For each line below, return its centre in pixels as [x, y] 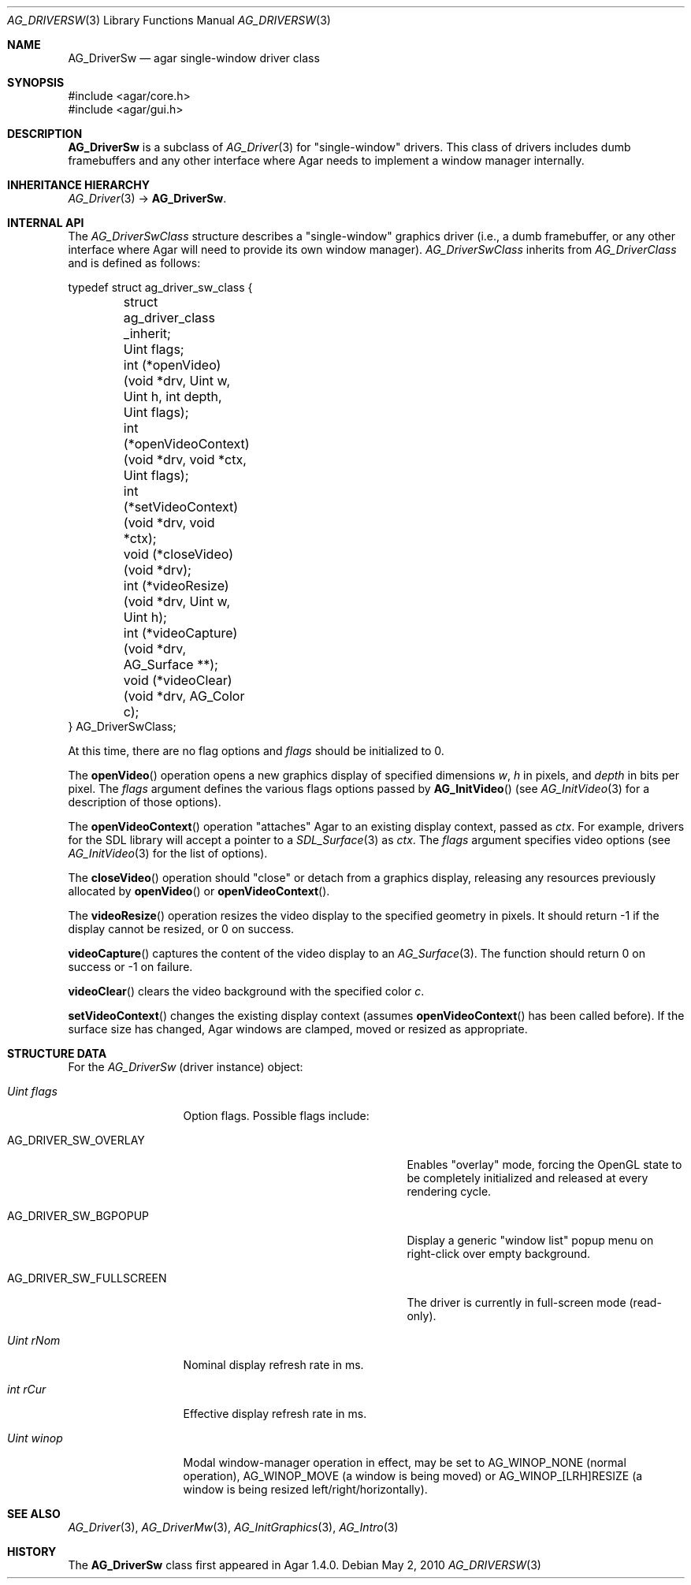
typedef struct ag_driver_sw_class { [160, 287]
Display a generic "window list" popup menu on [530, 1240]
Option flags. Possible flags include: [276, 1116]
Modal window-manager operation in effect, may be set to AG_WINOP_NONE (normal [405, 1462]
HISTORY [32, 1552]
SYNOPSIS [36, 82]
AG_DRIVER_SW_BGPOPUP [78, 1216]
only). [422, 1316]
